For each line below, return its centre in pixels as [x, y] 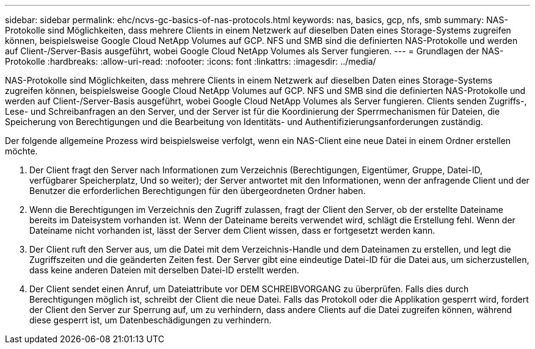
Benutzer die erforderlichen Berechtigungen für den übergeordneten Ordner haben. [198, 191]
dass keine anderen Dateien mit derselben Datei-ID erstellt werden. [164, 270]
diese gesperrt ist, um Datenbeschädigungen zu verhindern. [151, 320]
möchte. [21, 151]
